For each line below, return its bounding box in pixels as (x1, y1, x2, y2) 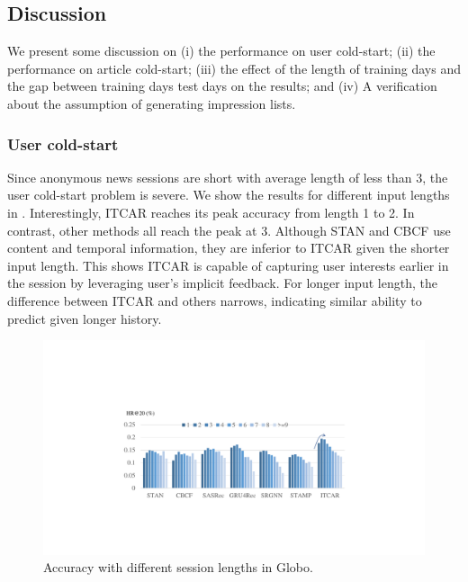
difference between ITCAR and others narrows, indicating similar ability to (7, 291, 422, 309)
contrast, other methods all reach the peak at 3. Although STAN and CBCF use (7, 220, 451, 239)
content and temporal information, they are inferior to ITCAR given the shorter (7, 238, 450, 257)
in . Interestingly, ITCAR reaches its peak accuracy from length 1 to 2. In (7, 202, 415, 221)
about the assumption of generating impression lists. (7, 94, 296, 112)
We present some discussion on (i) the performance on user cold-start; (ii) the (7, 41, 436, 60)
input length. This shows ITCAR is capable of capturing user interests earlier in (7, 255, 449, 274)
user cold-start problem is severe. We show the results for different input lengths (7, 185, 450, 204)
